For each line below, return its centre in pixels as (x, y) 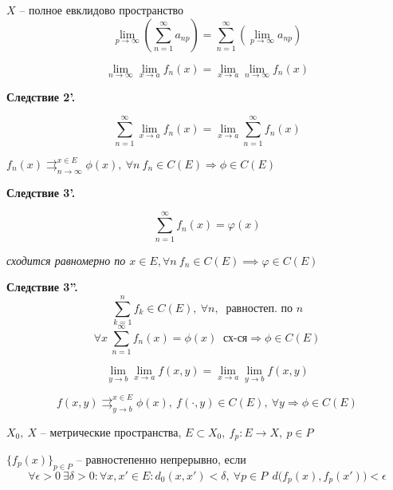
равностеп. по (259, 308)
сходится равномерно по (66, 260)
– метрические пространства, (111, 431)
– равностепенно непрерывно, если (161, 458)
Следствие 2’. (41, 96)
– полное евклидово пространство (102, 10)
